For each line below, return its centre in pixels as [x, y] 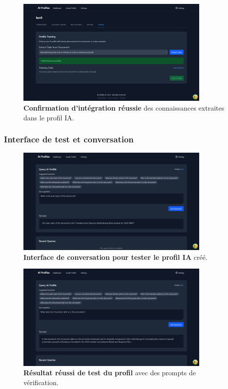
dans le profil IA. [49, 117]
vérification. [41, 382]
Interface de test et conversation [69, 139]
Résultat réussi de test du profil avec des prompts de [110, 373]
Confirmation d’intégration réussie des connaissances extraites [124, 108]
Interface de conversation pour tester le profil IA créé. [115, 257]
